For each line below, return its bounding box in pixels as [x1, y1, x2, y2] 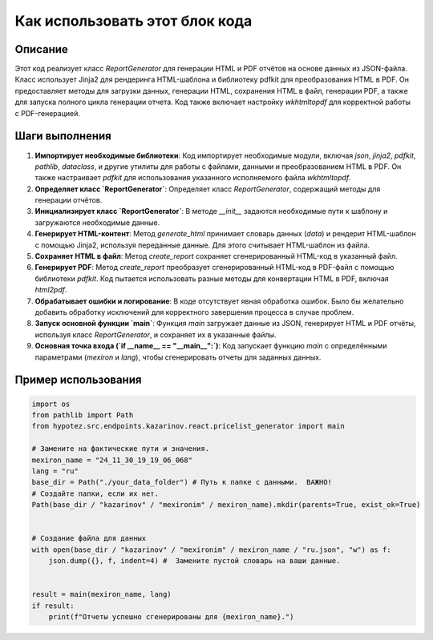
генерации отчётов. [34, 195, 103, 205]
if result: [31, 601, 75, 610]
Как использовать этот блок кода [14, 12, 253, 30]
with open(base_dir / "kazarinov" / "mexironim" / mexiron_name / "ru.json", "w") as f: [31, 545, 392, 554]
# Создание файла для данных [31, 533, 147, 543]
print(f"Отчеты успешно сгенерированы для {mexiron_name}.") [48, 612, 294, 621]
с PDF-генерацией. [14, 108, 80, 118]
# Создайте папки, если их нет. [31, 489, 160, 498]
